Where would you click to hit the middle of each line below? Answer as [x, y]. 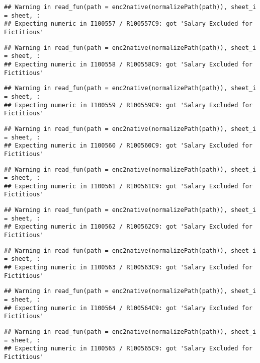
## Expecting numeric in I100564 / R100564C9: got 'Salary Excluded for [128, 308]
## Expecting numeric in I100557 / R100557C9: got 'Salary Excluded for [128, 24]
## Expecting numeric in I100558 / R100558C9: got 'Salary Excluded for [128, 64]
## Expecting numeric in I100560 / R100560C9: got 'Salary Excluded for [128, 146]
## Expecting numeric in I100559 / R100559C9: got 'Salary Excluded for [128, 105]
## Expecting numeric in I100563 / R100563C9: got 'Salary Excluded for [128, 268]
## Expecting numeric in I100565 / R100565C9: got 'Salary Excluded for [128, 349]
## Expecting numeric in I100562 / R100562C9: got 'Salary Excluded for [128, 227]
